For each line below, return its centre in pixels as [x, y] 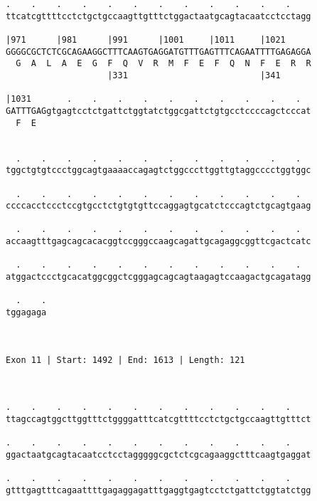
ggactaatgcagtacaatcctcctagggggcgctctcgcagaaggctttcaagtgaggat [158, 454]
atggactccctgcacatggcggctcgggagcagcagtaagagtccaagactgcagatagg [158, 277]
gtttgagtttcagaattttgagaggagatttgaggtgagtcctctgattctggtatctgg [158, 490]
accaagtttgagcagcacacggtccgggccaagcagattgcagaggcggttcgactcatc [158, 242]
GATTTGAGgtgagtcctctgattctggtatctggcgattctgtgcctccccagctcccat [158, 111]
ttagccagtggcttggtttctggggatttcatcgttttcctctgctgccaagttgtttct [158, 419]
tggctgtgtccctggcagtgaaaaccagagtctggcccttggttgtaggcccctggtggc [158, 170]
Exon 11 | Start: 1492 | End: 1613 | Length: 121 [125, 360]
